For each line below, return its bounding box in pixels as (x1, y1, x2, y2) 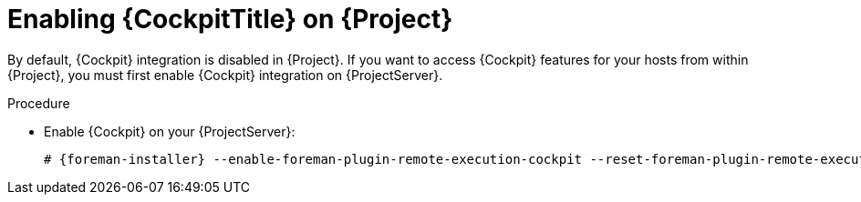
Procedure (7, 95, 70, 111)
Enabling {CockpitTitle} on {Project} (7, 4, 453, 35)
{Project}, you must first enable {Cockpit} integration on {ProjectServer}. (7, 66, 443, 83)
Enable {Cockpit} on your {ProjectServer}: (44, 123, 296, 139)
